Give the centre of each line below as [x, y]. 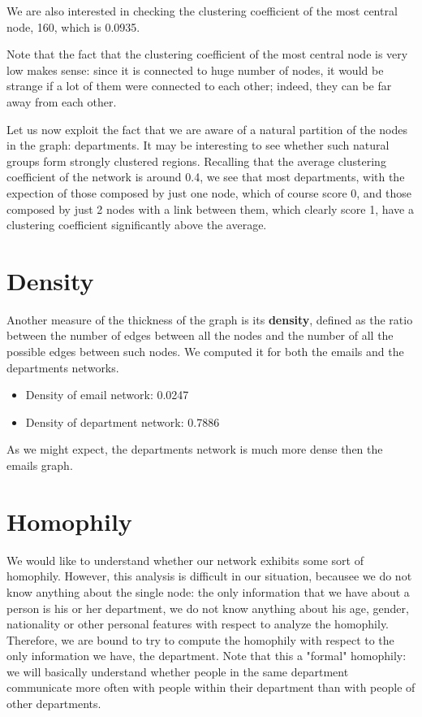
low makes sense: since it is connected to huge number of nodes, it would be [195, 70]
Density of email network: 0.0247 [107, 395]
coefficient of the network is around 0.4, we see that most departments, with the [206, 177]
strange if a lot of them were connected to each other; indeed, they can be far [199, 86]
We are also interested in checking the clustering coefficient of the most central [202, 11]
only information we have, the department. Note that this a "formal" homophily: [207, 656]
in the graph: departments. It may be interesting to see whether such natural [198, 145]
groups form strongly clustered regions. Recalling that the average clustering [196, 161]
